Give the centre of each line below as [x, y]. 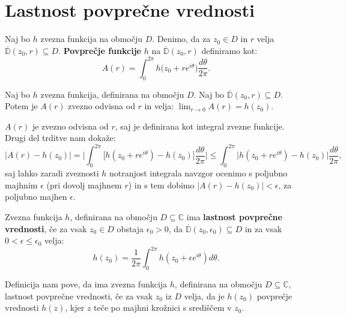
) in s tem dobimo [161, 184]
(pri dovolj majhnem [84, 184]
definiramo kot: [229, 50]
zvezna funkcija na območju [91, 39]
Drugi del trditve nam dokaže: [60, 138]
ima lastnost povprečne [234, 217]
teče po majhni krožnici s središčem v [163, 307]
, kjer [75, 307]
